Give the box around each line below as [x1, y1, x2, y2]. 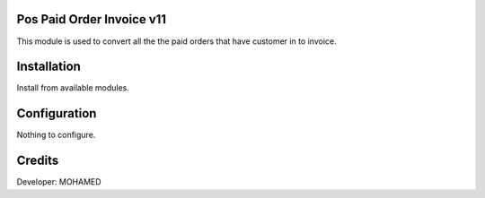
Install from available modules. [16, 82, 129, 93]
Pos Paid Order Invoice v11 [16, 12, 166, 27]
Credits [16, 153, 59, 168]
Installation [16, 59, 81, 74]
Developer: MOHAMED [16, 176, 102, 187]
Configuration [16, 106, 97, 121]
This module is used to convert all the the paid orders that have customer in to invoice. [16, 36, 337, 47]
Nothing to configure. [16, 130, 96, 141]
